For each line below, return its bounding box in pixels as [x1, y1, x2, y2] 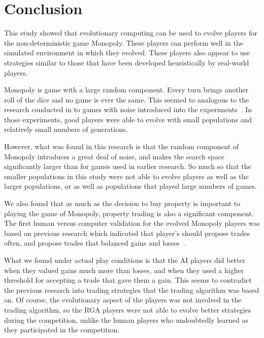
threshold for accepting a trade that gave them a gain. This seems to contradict [4, 275, 252, 285]
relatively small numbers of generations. [4, 124, 128, 134]
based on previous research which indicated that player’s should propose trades [4, 227, 250, 238]
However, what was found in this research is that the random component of [4, 141, 239, 152]
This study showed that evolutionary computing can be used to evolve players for [4, 27, 257, 38]
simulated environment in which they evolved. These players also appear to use [4, 47, 250, 58]
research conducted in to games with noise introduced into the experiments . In [4, 104, 252, 115]
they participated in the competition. [4, 324, 120, 335]
